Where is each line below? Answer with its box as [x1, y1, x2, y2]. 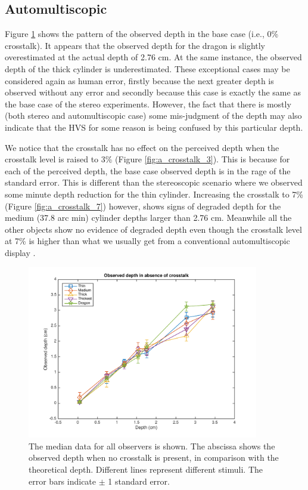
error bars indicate [29, 474, 97, 487]
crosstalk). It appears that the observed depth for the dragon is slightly [5, 39, 266, 51]
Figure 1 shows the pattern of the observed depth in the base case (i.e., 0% [5, 27, 279, 40]
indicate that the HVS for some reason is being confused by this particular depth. [5, 121, 303, 133]
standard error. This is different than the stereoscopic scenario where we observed [5, 176, 303, 189]
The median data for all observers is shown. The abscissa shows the [29, 439, 275, 452]
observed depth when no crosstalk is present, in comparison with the [29, 451, 279, 464]
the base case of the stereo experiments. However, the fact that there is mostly [5, 97, 291, 110]
